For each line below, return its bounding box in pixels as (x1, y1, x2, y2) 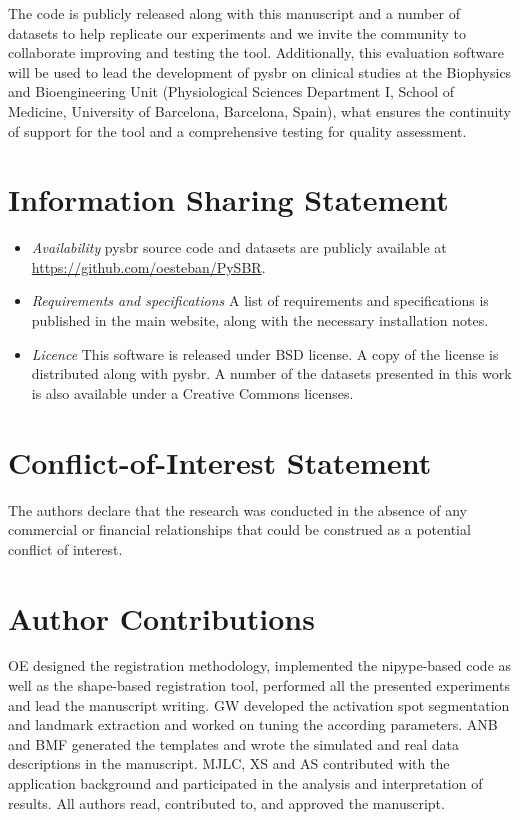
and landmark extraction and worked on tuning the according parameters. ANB (8, 714, 498, 735)
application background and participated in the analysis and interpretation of (8, 773, 483, 794)
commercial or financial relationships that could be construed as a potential (8, 519, 471, 540)
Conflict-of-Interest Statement (8, 441, 432, 482)
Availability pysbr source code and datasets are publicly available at (31, 237, 447, 258)
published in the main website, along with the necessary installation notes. (31, 310, 489, 331)
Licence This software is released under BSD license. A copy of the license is (31, 343, 499, 364)
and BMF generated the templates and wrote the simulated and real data (8, 733, 459, 754)
